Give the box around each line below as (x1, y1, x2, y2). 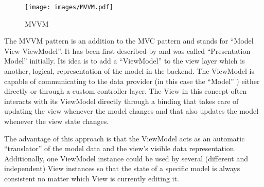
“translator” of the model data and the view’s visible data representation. (4, 143, 236, 154)
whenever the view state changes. (4, 116, 109, 126)
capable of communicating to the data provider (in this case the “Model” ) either (4, 75, 260, 86)
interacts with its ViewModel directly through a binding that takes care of (4, 95, 239, 106)
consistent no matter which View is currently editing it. (4, 173, 179, 183)
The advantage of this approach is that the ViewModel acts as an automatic (4, 133, 245, 143)
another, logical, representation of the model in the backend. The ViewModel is (4, 66, 254, 76)
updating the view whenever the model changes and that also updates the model (4, 106, 259, 116)
